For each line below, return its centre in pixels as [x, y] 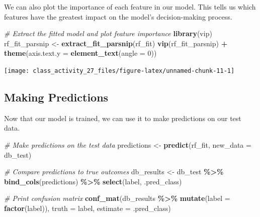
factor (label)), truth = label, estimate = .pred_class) [88, 208]
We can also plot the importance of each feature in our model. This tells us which [130, 7]
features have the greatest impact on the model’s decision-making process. [118, 16]
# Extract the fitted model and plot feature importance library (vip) [108, 33]
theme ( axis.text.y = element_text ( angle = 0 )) [80, 53]
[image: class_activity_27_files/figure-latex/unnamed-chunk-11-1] [119, 71]
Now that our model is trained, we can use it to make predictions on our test [123, 118]
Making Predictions [56, 97]
